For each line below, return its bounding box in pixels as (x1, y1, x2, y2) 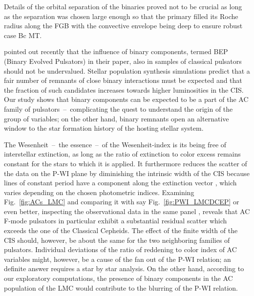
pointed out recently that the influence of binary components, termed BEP (4, 46, 228, 57)
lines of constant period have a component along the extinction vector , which (4, 178, 237, 188)
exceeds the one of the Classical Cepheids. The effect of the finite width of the (4, 225, 238, 236)
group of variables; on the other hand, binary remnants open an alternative (4, 113, 229, 123)
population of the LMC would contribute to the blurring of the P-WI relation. (4, 282, 238, 293)
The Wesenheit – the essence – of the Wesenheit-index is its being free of (4, 139, 227, 149)
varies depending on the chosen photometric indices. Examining (4, 187, 194, 197)
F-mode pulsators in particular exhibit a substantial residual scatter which (4, 216, 227, 226)
